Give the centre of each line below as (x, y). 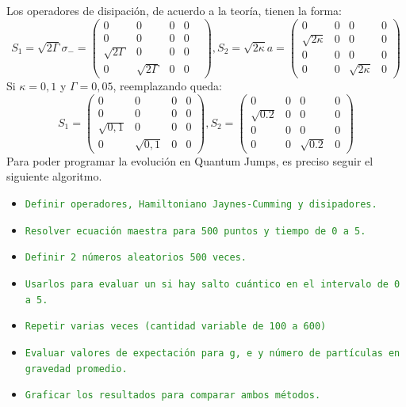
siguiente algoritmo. (54, 176)
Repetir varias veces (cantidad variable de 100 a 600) (176, 327)
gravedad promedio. (76, 369)
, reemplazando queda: (167, 85)
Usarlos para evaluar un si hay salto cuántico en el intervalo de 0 (213, 284)
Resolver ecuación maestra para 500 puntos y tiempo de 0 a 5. (195, 231)
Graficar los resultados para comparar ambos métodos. (173, 396)
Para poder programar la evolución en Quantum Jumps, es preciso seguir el (190, 160)
